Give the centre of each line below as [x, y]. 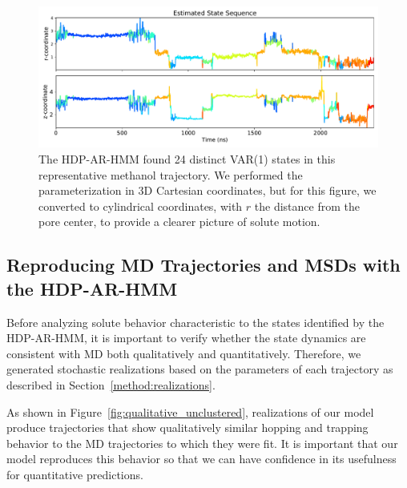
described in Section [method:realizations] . [111, 384]
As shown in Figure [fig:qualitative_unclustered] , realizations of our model [190, 411]
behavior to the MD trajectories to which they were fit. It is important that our [202, 443]
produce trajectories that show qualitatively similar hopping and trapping [187, 428]
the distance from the [307, 206]
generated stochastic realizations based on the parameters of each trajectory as [200, 369]
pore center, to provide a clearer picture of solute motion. [179, 222]
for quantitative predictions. [75, 474]
